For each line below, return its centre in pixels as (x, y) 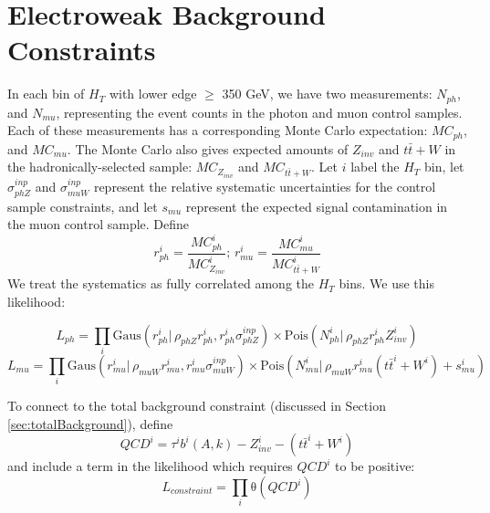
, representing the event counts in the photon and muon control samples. (259, 112)
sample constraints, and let (83, 206)
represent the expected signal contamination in (317, 206)
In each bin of (46, 94)
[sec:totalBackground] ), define (90, 423)
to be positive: (375, 466)
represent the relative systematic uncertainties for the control (265, 187)
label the (375, 167)
